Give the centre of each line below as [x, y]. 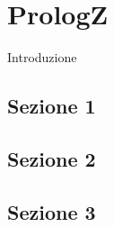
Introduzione [42, 57]
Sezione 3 [52, 211]
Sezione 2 [52, 158]
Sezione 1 [52, 106]
